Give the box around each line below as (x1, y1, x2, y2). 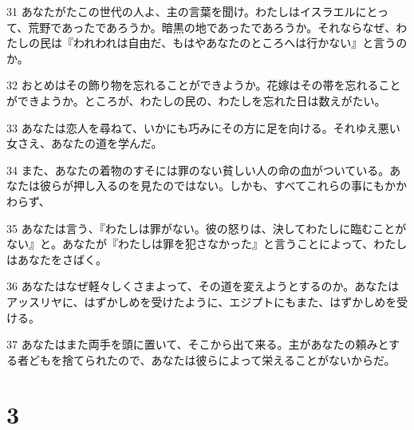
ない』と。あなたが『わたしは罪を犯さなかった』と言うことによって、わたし (6, 235, 408, 252)
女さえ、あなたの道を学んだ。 (6, 135, 163, 152)
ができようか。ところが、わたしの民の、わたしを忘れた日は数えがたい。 (6, 92, 386, 108)
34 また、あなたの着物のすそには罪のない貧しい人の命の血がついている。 (6, 161, 390, 178)
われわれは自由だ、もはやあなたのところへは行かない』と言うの (73, 34, 408, 51)
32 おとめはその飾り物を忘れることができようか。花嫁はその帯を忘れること (6, 77, 401, 93)
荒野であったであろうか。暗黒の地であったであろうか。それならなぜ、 (28, 18, 396, 35)
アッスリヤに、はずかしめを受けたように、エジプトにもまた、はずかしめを (6, 293, 397, 310)
